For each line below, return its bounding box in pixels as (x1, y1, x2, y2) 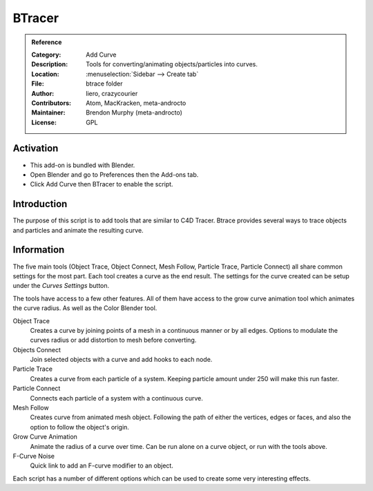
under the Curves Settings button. (12, 282, 110, 290)
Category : (31, 50, 61, 59)
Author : (31, 89, 55, 97)
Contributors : (31, 99, 72, 107)
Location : (31, 70, 59, 78)
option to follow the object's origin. (30, 423, 129, 431)
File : (31, 79, 44, 88)
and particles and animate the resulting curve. (12, 226, 144, 234)
